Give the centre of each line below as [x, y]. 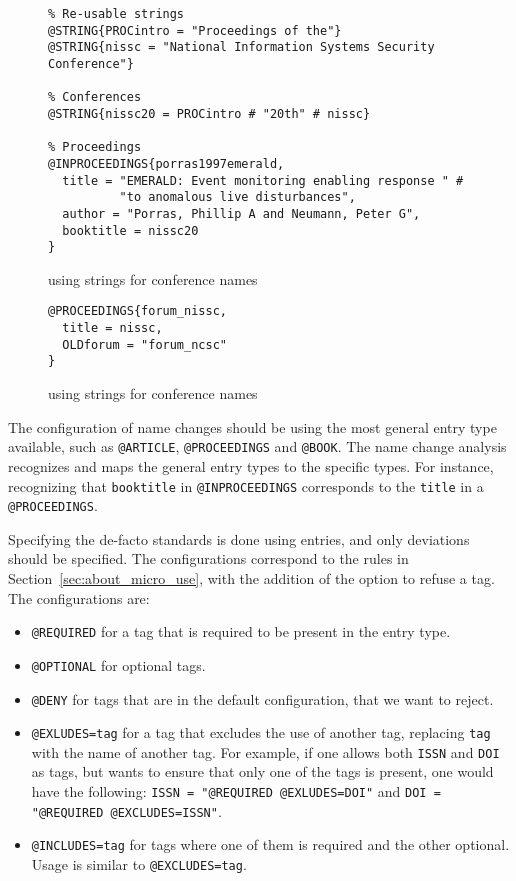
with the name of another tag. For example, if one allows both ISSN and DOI [265, 751]
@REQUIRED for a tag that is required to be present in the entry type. [241, 631]
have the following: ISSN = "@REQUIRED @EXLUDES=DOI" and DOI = [236, 791]
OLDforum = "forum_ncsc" [144, 344]
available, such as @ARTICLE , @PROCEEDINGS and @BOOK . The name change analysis [257, 446]
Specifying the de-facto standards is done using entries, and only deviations [239, 538]
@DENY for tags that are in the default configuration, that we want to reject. [262, 698]
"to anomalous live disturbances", [237, 197]
